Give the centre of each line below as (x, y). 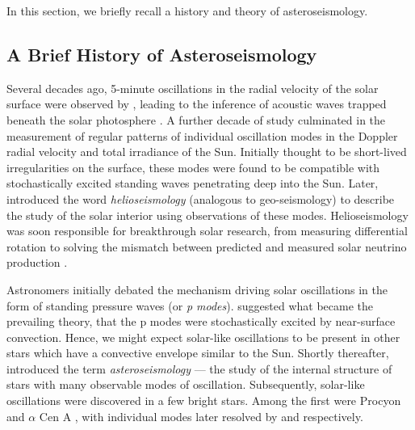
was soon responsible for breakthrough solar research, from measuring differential (207, 231)
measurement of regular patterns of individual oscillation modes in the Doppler (202, 135)
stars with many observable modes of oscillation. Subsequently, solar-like (186, 384)
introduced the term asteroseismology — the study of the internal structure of (199, 368)
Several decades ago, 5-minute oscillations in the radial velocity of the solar (193, 88)
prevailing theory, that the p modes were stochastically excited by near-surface (201, 321)
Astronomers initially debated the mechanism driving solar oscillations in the (197, 289)
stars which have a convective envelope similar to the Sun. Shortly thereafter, (198, 353)
